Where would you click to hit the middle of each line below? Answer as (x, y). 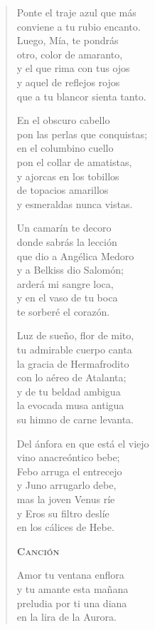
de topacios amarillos (63, 190)
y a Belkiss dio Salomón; (70, 270)
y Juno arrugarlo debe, (66, 485)
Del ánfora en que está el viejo (83, 443)
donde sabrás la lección (67, 241)
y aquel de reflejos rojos (68, 82)
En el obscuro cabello (63, 120)
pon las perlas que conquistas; (82, 134)
